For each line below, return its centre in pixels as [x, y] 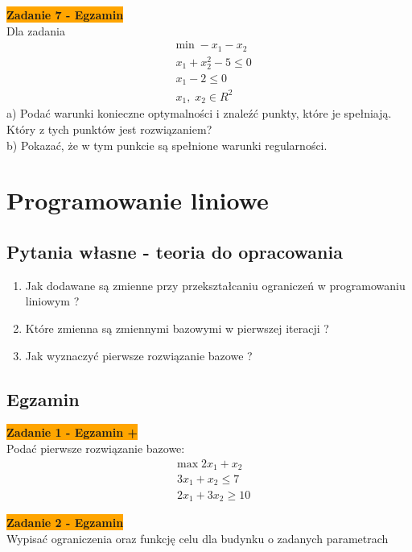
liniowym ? [52, 301]
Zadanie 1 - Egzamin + [72, 432]
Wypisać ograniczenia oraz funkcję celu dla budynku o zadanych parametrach [198, 538]
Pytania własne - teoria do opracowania [175, 251]
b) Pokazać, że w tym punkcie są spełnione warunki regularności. [167, 145]
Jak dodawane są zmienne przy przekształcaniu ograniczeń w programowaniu [215, 285]
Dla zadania [36, 30]
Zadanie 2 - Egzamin [65, 522]
